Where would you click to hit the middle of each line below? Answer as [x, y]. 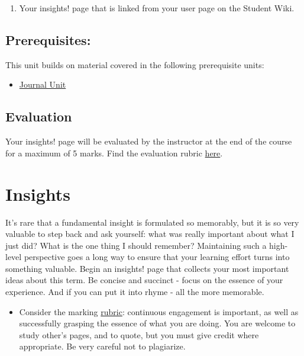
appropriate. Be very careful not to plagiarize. [102, 346]
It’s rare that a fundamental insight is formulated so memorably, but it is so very [152, 222]
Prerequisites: [48, 39]
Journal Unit [43, 84]
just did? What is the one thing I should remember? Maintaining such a [136, 245]
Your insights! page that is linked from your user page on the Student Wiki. [157, 8]
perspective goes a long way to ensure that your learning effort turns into [157, 257]
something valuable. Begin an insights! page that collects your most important [147, 268]
